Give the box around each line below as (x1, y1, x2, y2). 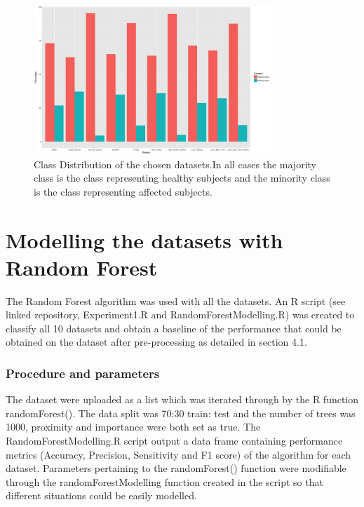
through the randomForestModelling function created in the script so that (6, 474, 323, 489)
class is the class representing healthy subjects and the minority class (34, 170, 330, 185)
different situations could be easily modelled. (6, 488, 197, 503)
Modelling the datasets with (6, 225, 283, 254)
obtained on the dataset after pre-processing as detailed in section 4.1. (6, 334, 307, 349)
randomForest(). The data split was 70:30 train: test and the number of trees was (6, 405, 356, 420)
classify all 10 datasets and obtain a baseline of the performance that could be (6, 320, 342, 335)
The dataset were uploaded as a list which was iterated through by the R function (6, 392, 359, 407)
